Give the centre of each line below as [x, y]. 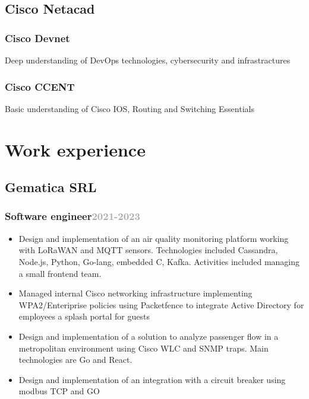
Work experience [75, 149]
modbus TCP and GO [59, 391]
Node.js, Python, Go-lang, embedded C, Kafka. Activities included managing [159, 261]
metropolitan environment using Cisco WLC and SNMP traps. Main [144, 348]
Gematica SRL [51, 187]
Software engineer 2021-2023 [72, 216]
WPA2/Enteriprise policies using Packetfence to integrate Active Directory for [161, 304]
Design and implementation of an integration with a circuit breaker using [152, 379]
